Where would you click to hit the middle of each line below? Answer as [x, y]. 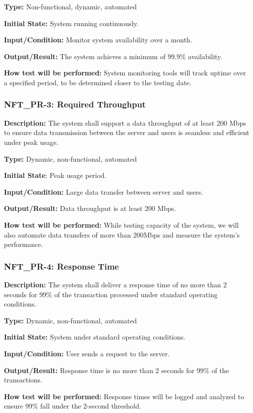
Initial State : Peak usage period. [55, 175]
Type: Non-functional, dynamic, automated [70, 6]
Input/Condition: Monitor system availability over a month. [98, 40]
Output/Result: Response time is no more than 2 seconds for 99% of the [117, 370]
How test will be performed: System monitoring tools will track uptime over [125, 73]
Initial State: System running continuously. [71, 23]
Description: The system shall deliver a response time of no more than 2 [115, 284]
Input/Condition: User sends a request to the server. [87, 353]
